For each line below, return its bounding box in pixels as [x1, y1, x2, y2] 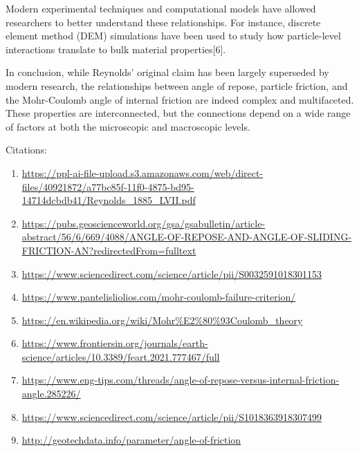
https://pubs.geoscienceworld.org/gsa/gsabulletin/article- [21, 216, 266, 230]
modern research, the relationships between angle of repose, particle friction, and [6, 78, 348, 93]
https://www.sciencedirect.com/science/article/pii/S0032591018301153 [21, 266, 322, 281]
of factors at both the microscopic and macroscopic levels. [6, 119, 250, 133]
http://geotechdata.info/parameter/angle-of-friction [21, 433, 241, 447]
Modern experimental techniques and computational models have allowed [6, 1, 316, 15]
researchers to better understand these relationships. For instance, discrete [6, 15, 321, 29]
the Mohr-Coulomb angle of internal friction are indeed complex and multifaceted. [6, 92, 354, 106]
